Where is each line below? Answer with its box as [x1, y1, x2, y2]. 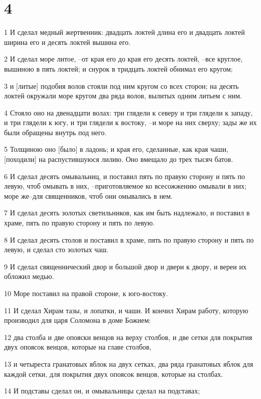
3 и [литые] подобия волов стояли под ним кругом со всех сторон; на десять [4, 80, 239, 91]
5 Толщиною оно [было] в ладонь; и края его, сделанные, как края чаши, [4, 144, 229, 154]
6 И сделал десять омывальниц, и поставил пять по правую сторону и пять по [4, 170, 245, 181]
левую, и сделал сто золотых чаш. [4, 244, 109, 255]
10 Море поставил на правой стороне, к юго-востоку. [4, 288, 168, 298]
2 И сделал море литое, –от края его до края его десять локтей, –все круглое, [4, 53, 243, 64]
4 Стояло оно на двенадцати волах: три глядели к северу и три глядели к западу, [4, 107, 253, 118]
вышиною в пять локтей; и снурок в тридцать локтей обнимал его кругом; [4, 63, 233, 74]
